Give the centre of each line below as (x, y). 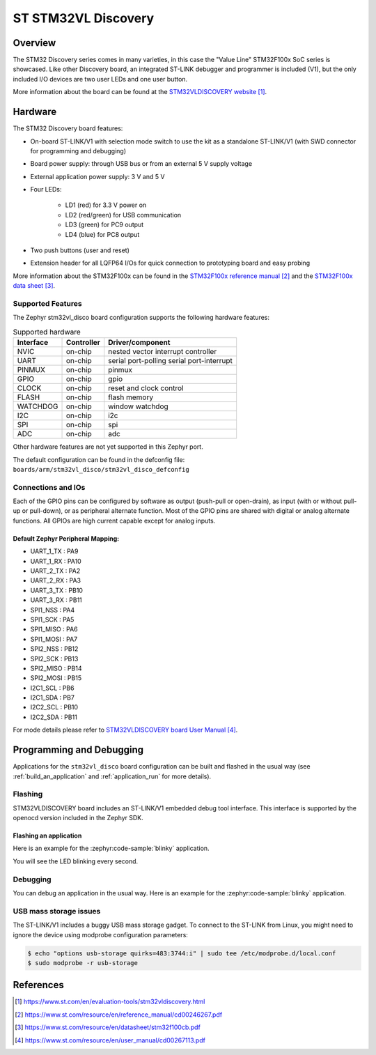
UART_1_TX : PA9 (54, 551)
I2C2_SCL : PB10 (54, 707)
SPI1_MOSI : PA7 (54, 639)
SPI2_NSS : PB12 (54, 649)
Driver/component (139, 343)
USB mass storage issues (57, 911)
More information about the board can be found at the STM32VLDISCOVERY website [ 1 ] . (140, 92)
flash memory (131, 397)
